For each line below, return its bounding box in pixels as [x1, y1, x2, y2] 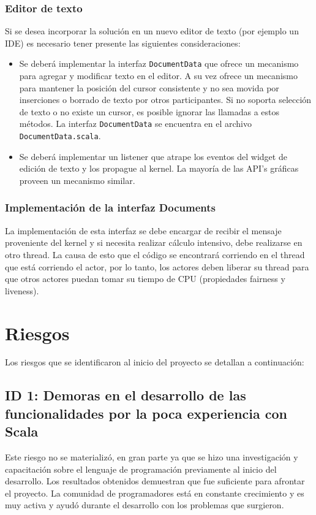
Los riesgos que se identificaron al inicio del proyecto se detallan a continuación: [5, 356, 304, 368]
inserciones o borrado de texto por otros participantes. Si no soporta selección [19, 93, 312, 106]
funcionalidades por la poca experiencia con [5, 403, 288, 422]
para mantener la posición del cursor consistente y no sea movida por [19, 81, 279, 94]
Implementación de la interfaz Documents [5, 200, 216, 215]
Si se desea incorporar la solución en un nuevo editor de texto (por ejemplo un [5, 25, 299, 37]
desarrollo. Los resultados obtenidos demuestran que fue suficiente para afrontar [5, 475, 305, 487]
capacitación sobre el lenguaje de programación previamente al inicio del [5, 462, 277, 475]
